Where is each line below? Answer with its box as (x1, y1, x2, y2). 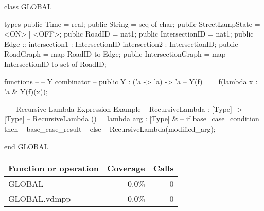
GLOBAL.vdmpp (8, 192, 71, 205)
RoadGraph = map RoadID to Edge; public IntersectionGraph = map (4, 48, 226, 59)
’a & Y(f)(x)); (4, 86, 48, 97)
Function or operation (8, 162, 99, 174)
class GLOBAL (4, 1, 52, 11)
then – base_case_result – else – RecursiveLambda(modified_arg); (4, 123, 216, 134)
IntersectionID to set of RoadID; (4, 58, 107, 69)
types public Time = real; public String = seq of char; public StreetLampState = (4, 18, 260, 29)
